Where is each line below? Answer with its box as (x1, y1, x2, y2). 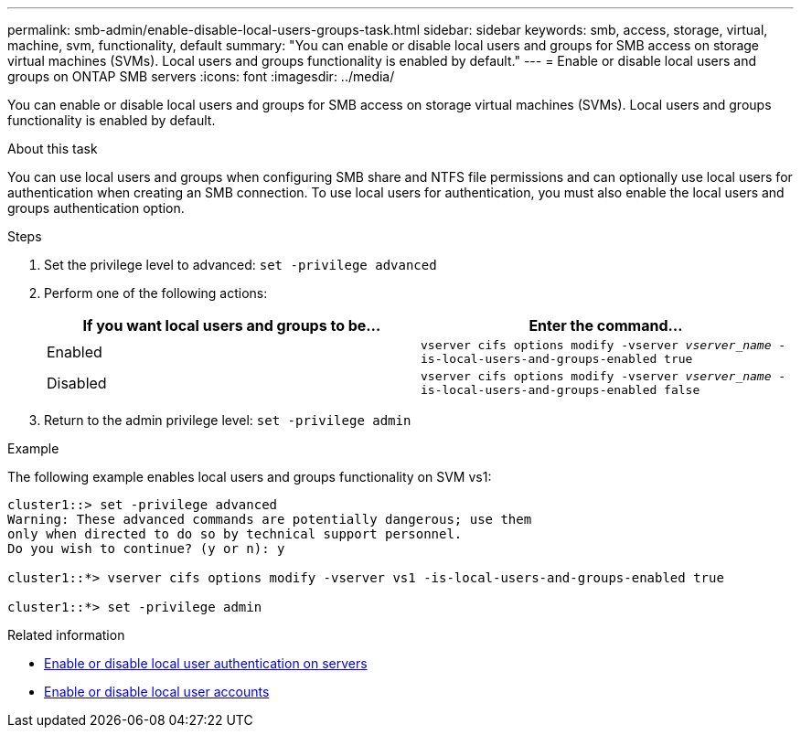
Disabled (47, 374, 107, 392)
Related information (7, 627, 125, 643)
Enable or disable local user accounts (44, 684, 270, 699)
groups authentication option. (7, 200, 185, 216)
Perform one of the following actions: (44, 285, 268, 301)
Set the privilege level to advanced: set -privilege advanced (44, 257, 437, 272)
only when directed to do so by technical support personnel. (7, 527, 463, 541)
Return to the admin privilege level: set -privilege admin (44, 412, 411, 428)
